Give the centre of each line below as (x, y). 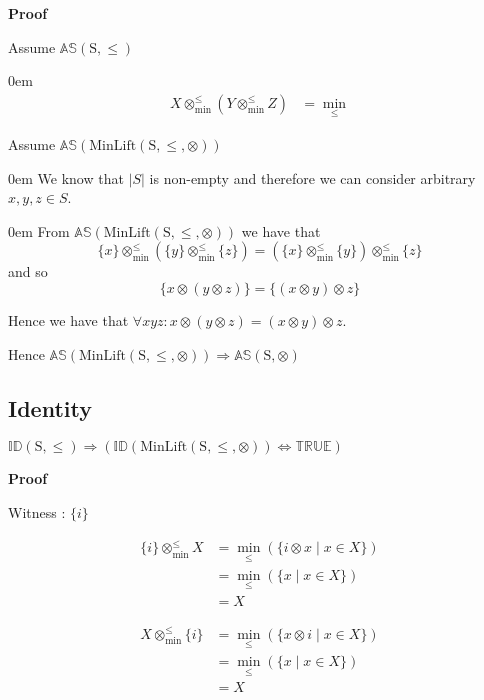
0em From (39, 230)
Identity (50, 407)
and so (28, 271)
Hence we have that (68, 320)
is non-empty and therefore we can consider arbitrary (312, 177)
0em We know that (66, 177)
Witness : (37, 511)
